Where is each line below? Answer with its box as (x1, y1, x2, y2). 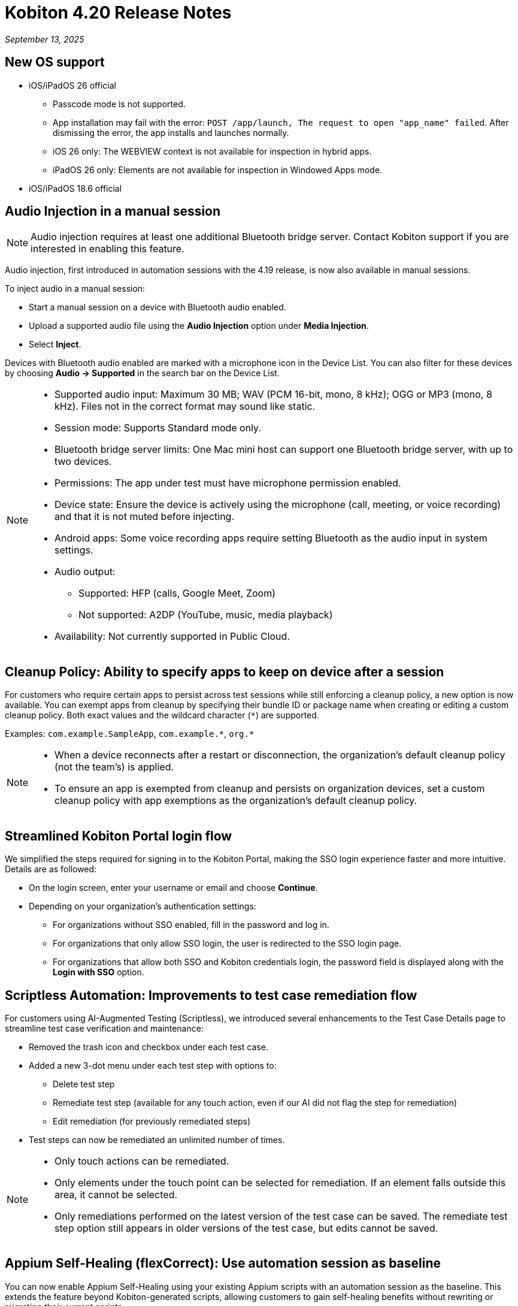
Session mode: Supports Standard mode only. (54, 422, 262, 434)
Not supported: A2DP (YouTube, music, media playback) (78, 609, 333, 621)
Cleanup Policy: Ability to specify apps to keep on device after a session (5, 664, 444, 679)
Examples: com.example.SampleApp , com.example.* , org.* (5, 728, 255, 739)
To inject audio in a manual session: (5, 283, 146, 294)
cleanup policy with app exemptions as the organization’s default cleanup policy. (54, 794, 417, 807)
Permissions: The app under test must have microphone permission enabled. (54, 477, 401, 489)
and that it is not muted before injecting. (54, 510, 235, 523)
